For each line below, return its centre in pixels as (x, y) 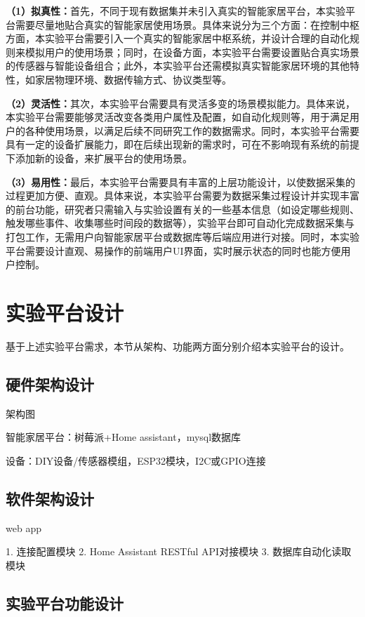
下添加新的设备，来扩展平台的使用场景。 (99, 158)
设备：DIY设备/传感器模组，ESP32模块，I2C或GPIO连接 (136, 460)
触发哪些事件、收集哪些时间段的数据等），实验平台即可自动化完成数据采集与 (180, 223)
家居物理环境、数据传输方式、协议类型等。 (133, 79)
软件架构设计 (50, 498)
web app (24, 528)
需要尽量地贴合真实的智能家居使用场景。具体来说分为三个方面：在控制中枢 (187, 24)
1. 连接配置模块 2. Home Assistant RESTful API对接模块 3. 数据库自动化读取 (179, 551)
